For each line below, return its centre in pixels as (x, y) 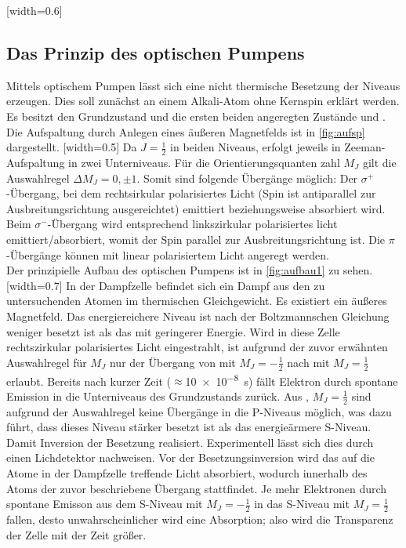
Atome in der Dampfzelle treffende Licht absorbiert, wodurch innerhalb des (187, 473)
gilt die (379, 162)
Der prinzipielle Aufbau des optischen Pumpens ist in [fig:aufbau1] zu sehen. (190, 270)
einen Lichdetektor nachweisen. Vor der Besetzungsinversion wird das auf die (190, 457)
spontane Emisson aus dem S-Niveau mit (105, 504)
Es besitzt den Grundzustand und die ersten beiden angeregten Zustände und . (196, 116)
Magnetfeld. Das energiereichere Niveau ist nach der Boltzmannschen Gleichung (198, 316)
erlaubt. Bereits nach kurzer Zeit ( (89, 381)
